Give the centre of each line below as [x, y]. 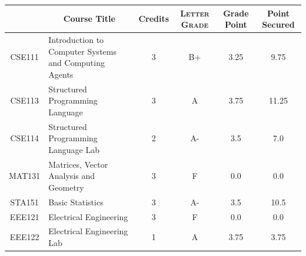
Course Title [89, 19]
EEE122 [24, 237]
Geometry [66, 187]
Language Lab [74, 149]
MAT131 [25, 176]
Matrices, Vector [78, 164]
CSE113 [24, 100]
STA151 [24, 202]
